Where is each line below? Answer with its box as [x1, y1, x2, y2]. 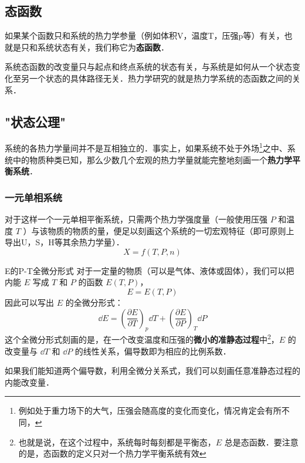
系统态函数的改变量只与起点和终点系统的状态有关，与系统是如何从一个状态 [5, 60, 292, 73]
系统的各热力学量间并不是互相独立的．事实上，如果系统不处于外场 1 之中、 [5, 140, 287, 154]
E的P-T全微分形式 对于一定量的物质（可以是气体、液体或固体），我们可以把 [5, 264, 294, 276]
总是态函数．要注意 [224, 435, 299, 448]
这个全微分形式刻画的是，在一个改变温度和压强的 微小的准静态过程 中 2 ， [5, 332, 279, 346]
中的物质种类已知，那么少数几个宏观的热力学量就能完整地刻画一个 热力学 [12, 153, 292, 165]
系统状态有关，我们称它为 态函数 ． [37, 40, 169, 53]
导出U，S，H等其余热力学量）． [5, 236, 124, 248]
